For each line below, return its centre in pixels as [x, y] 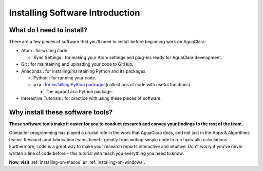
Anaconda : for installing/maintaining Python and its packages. [84, 71]
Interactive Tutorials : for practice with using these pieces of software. [92, 98]
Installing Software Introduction [75, 13]
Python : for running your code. [65, 78]
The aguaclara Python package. [79, 91]
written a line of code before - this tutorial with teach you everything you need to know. [96, 153]
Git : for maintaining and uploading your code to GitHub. [77, 64]
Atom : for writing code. [45, 51]
